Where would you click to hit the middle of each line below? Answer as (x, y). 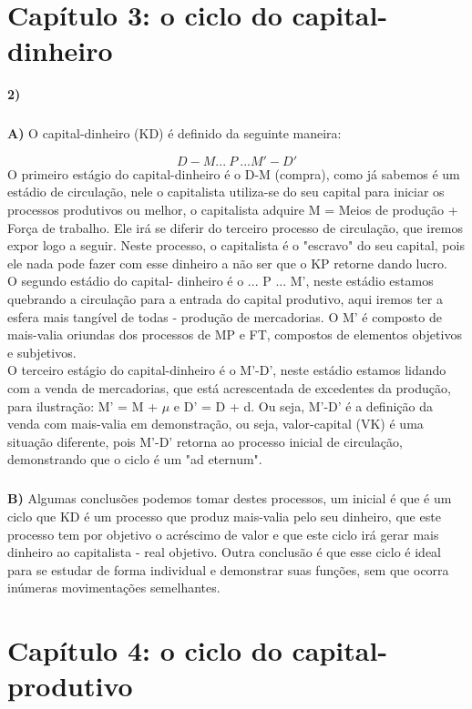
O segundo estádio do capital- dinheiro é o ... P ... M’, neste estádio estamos (221, 281)
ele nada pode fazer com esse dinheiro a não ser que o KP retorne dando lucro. (227, 263)
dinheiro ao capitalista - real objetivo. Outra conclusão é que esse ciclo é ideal (224, 552)
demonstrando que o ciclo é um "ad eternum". (135, 459)
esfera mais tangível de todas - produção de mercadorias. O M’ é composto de (225, 316)
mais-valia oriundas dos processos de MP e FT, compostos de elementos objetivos (235, 334)
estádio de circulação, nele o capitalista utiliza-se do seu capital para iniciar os (226, 192)
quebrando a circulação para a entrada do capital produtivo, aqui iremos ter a (225, 299)
